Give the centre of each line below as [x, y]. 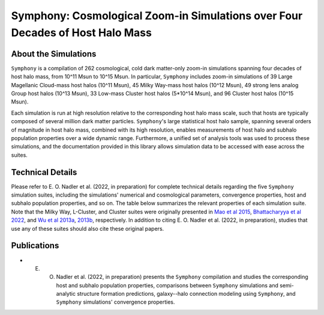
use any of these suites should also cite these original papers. [88, 228]
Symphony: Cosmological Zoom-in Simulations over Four [157, 16]
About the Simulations [54, 54]
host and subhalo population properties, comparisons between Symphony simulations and [167, 285]
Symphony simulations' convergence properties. [115, 302]
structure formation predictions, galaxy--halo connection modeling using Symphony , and [187, 294]
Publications [35, 246]
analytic [66, 294]
